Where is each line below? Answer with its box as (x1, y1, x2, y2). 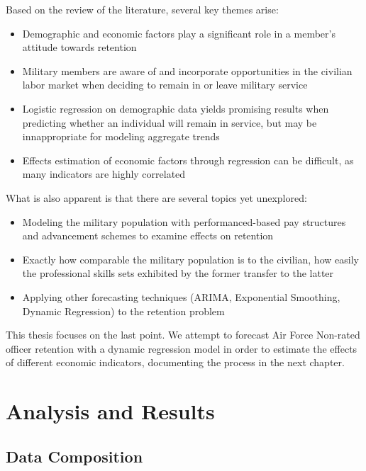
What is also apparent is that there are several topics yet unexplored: (6, 190, 307, 205)
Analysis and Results (6, 397, 215, 426)
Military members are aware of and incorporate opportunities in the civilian (22, 63, 353, 78)
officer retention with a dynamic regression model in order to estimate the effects (6, 341, 357, 356)
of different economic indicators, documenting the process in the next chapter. (6, 355, 345, 370)
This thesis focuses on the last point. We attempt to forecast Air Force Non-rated (6, 327, 360, 342)
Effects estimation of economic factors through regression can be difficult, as (22, 152, 354, 167)
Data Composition (6, 445, 143, 467)
